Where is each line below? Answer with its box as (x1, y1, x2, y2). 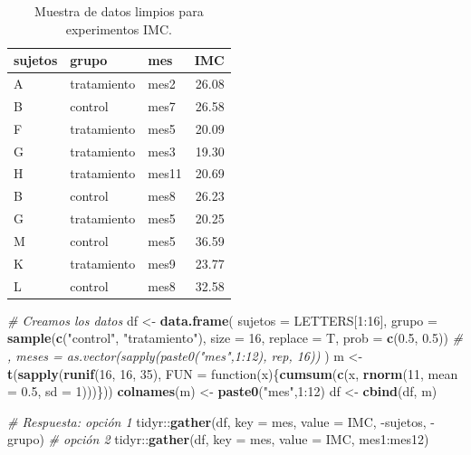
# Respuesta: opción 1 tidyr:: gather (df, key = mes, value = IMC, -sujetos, (7, 412, 427, 431)
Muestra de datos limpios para (34, 2, 204, 20)
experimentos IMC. (65, 19, 172, 38)
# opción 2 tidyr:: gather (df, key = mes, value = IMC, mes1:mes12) (48, 430, 429, 449)
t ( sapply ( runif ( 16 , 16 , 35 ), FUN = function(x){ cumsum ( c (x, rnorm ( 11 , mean (7, 364, 458, 383)
